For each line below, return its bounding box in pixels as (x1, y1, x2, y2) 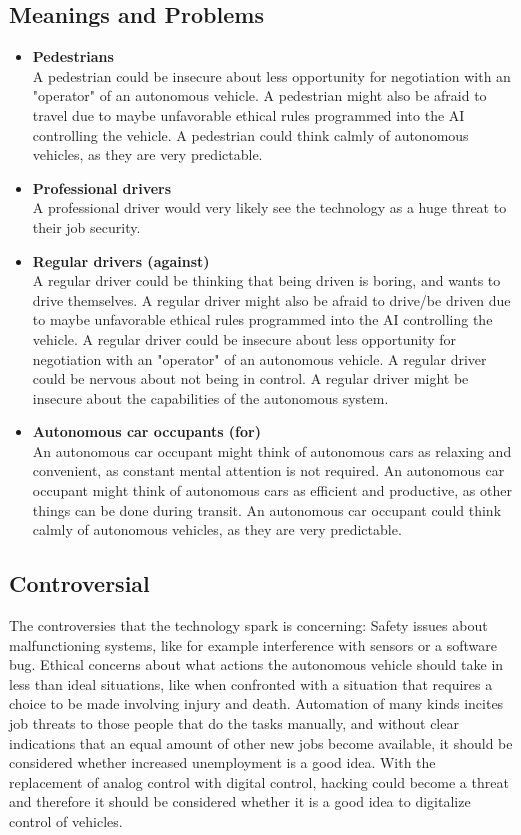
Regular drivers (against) (32, 250, 210, 271)
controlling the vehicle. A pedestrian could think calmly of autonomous (32, 124, 469, 145)
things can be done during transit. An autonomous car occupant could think (32, 499, 502, 520)
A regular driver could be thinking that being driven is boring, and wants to (32, 270, 501, 291)
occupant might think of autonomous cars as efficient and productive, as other (32, 480, 512, 501)
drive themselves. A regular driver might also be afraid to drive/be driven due (32, 289, 511, 310)
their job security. (32, 216, 141, 237)
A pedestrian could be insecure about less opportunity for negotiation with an (32, 65, 511, 86)
